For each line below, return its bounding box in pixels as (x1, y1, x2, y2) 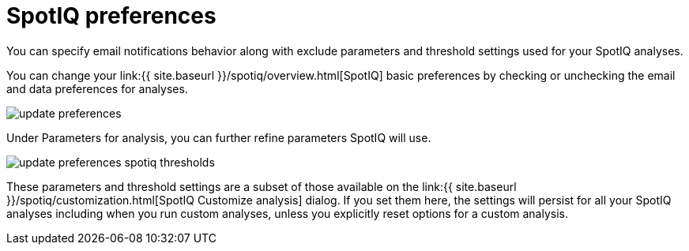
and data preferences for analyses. (6, 81, 188, 96)
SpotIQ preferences (6, 2, 216, 29)
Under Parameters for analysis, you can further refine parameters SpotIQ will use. (6, 130, 431, 144)
